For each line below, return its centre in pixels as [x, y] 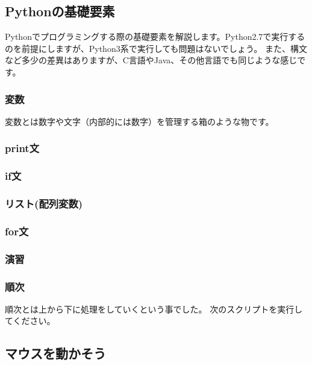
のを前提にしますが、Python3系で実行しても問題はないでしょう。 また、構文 [156, 48]
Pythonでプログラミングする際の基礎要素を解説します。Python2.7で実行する [155, 36]
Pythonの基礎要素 [60, 11]
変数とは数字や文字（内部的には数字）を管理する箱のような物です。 [139, 121]
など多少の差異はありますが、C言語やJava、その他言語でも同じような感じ [151, 60]
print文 [22, 148]
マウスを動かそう [55, 353]
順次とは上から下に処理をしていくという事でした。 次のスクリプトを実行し [154, 309]
